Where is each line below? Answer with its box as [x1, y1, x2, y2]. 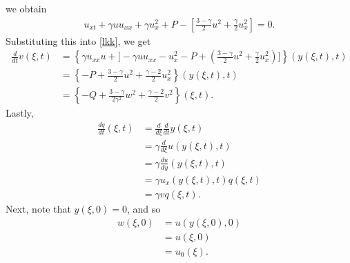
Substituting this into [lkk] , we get [6, 33, 151, 48]
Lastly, [6, 106, 34, 120]
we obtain [6, 1, 47, 15]
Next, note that [6, 201, 71, 215]
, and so [126, 201, 161, 215]
